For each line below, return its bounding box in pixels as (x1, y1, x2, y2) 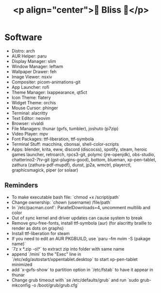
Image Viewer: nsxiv (11, 74, 52, 79)
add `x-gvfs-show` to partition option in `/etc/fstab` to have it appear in (11, 267, 153, 273)
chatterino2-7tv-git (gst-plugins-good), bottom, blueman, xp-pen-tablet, (11, 156, 157, 162)
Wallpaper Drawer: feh (11, 68, 57, 75)
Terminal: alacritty (11, 110, 48, 116)
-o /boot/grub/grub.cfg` (32, 282, 79, 288)
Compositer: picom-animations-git (11, 79, 81, 85)
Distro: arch (11, 48, 35, 54)
